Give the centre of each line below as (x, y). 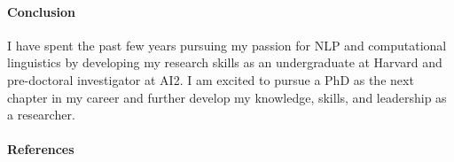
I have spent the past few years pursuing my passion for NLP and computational (227, 45)
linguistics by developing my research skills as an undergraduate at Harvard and (225, 62)
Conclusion (42, 11)
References (41, 149)
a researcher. (41, 115)
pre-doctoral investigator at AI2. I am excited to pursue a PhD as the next (211, 79)
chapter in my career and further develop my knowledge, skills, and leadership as (227, 97)
